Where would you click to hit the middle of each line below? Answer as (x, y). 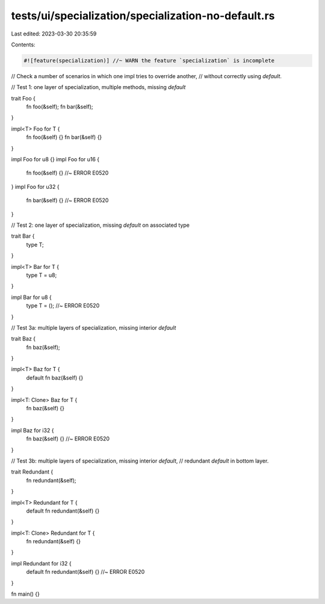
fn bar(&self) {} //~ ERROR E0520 (67, 200)
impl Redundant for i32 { (41, 563)
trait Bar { (23, 236)
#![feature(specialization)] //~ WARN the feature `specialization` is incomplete (149, 60)
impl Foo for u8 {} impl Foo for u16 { (55, 159)
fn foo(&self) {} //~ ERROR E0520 (67, 173)
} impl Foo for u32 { (35, 186)
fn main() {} (26, 594)
